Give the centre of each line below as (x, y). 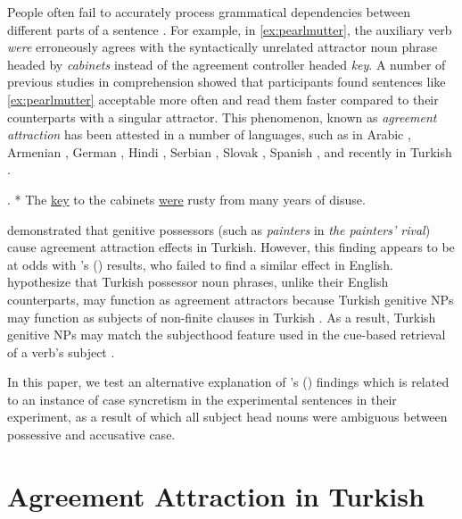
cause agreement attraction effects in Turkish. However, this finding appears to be (231, 247)
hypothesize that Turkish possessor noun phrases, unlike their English (198, 282)
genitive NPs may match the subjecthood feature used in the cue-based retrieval (227, 335)
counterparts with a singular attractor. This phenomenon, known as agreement (222, 117)
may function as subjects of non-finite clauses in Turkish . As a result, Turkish (222, 317)
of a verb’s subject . (61, 352)
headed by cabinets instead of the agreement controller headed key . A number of (227, 64)
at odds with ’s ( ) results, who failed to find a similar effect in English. (200, 264)
